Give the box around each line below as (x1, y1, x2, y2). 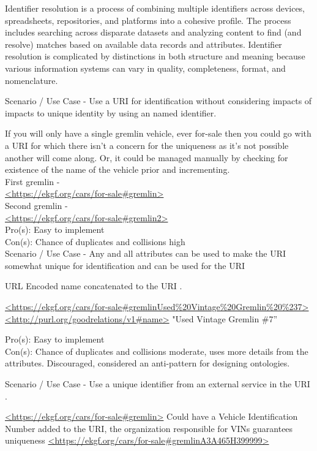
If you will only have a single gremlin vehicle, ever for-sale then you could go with (5, 127, 311, 140)
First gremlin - (5, 175, 60, 188)
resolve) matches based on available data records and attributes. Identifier (5, 37, 282, 50)
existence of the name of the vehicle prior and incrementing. (5, 163, 230, 176)
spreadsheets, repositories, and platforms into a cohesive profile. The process (5, 13, 291, 26)
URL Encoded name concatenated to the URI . (5, 279, 182, 292)
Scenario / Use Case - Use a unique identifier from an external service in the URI (5, 377, 310, 390)
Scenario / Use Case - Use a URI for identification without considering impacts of (5, 94, 312, 107)
